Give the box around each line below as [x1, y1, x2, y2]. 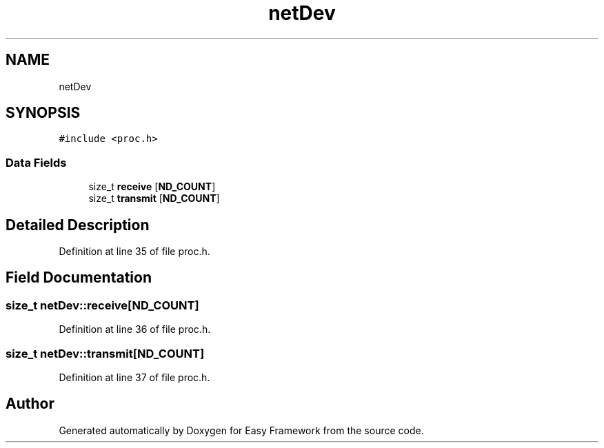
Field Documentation [6, 269, 152, 287]
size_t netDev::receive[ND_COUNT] [6, 298, 199, 312]
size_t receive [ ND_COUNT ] [88, 181, 216, 193]
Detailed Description [6, 216, 150, 234]
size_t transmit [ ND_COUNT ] [88, 192, 220, 205]
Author [6, 395, 54, 413]
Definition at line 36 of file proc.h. [59, 323, 211, 336]
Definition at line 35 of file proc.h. [59, 245, 210, 258]
